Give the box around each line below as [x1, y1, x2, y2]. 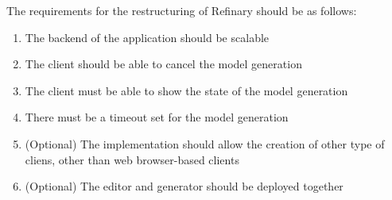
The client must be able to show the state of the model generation [25, 82, 348, 98]
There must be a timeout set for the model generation [25, 109, 289, 125]
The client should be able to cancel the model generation [25, 56, 302, 72]
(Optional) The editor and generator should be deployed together [25, 178, 343, 194]
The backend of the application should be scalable [25, 29, 270, 45]
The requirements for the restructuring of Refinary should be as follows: [6, 2, 357, 18]
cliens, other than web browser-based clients [25, 151, 239, 167]
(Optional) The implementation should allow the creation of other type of [25, 135, 385, 152]
